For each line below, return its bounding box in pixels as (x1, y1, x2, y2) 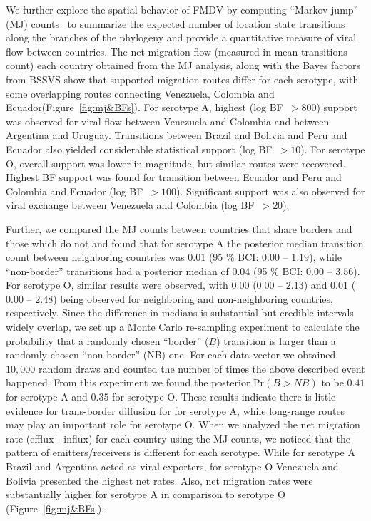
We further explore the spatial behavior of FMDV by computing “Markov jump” (6, 2, 359, 16)
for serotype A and (6, 389, 88, 404)
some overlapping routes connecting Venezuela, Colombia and (6, 86, 275, 100)
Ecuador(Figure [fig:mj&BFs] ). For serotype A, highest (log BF (6, 100, 283, 115)
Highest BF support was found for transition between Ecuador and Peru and (6, 170, 342, 185)
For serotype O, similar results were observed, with (6, 277, 228, 292)
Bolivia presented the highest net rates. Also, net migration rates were (6, 473, 313, 488)
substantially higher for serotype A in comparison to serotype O (6, 487, 285, 502)
